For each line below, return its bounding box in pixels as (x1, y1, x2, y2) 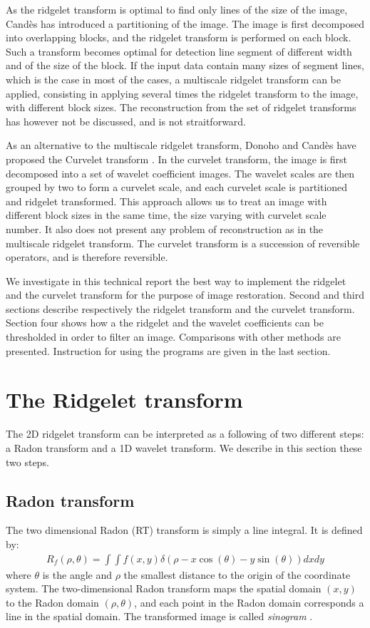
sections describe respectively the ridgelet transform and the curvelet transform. (6, 301, 355, 316)
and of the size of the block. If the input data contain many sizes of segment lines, (6, 58, 364, 73)
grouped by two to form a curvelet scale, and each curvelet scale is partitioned (6, 180, 348, 195)
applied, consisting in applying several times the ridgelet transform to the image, (6, 86, 359, 101)
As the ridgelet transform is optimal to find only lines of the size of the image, (6, 2, 348, 16)
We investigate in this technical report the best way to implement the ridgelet (6, 273, 346, 288)
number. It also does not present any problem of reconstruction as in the (6, 221, 324, 236)
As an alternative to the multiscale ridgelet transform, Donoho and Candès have (6, 138, 356, 153)
